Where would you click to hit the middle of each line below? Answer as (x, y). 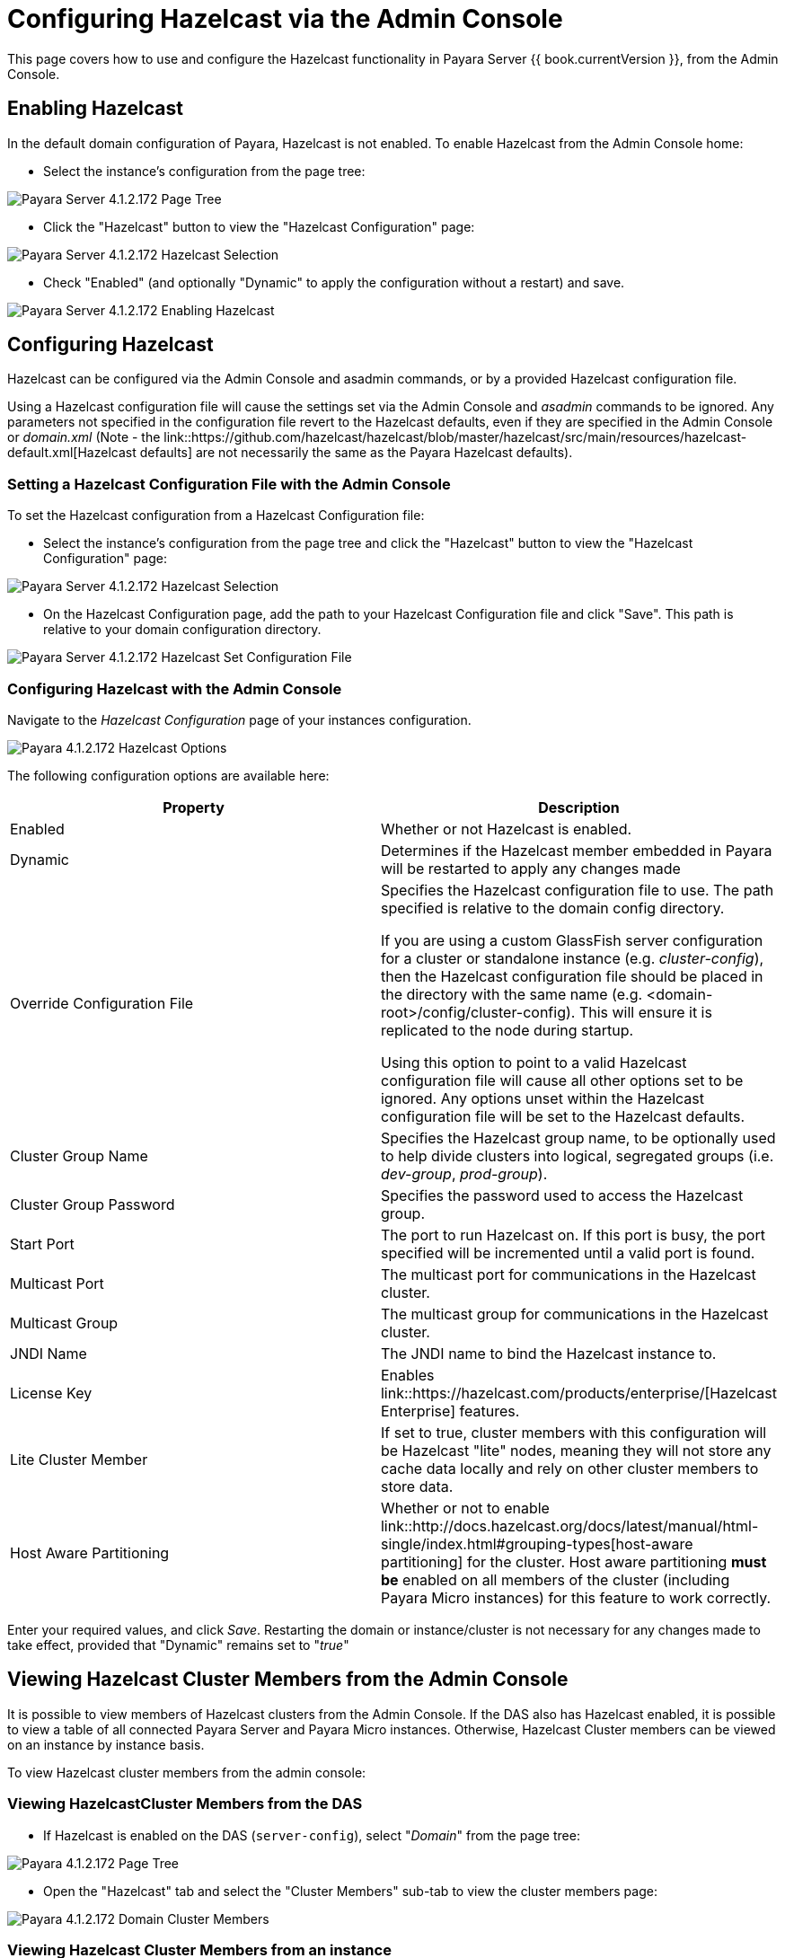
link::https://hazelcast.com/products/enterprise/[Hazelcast (578, 1393)
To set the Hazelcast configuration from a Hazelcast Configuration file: (216, 516)
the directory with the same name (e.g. (512, 994)
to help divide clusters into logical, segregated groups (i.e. (577, 1155)
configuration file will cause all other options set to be (562, 1080)
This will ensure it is (645, 1012)
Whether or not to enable (465, 1508)
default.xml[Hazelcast (72, 453)
